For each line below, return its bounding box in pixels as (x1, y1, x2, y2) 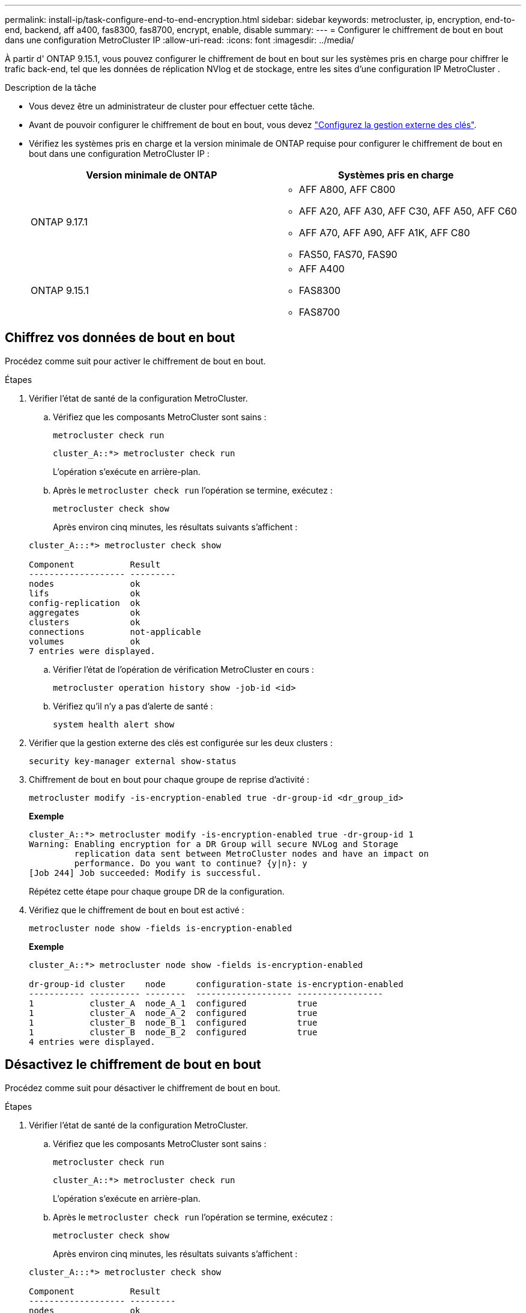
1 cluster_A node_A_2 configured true (29, 1008, 318, 1018)
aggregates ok (29, 607, 141, 617)
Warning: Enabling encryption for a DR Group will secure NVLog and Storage (29, 839, 399, 849)
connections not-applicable (29, 626, 201, 637)
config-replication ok (29, 598, 141, 608)
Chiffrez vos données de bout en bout (5, 330, 235, 346)
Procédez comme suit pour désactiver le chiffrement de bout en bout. (5, 1082, 280, 1093)
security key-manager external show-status (29, 756, 237, 766)
